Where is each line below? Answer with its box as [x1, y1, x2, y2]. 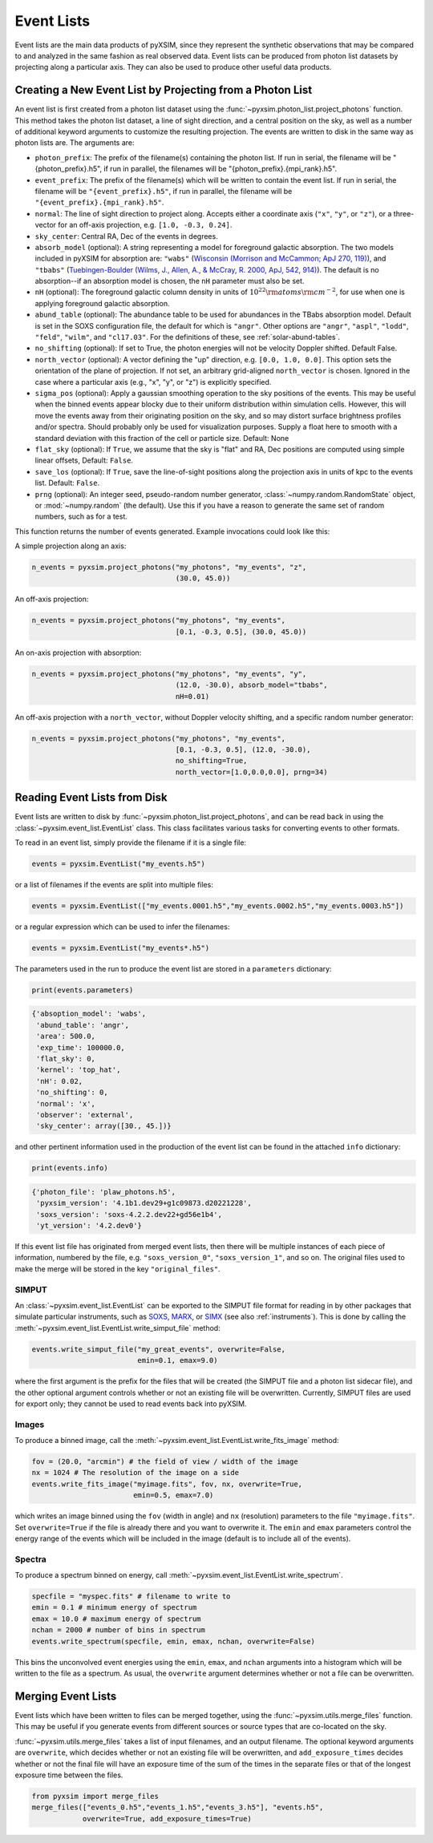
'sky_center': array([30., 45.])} [36, 1122, 172, 1130]
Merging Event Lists [14, 1689, 117, 1703]
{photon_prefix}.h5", [34, 164, 103, 174]
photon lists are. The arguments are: [14, 138, 136, 148]
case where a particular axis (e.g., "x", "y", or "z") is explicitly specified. [34, 377, 272, 386]
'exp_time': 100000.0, [36, 1043, 126, 1052]
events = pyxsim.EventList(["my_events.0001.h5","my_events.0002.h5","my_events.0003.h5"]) [31, 901, 404, 910]
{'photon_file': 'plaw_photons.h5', [31, 1187, 176, 1196]
